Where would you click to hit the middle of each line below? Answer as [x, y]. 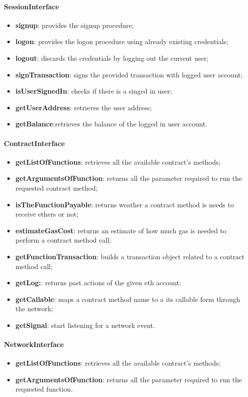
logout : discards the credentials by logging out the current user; [112, 58]
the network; [34, 309]
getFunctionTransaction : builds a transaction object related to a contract [130, 256]
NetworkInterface [34, 344]
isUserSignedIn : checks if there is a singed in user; [94, 91]
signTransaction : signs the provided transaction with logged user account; [129, 74]
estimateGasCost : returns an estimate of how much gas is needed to [121, 230]
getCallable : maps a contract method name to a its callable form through [128, 299]
